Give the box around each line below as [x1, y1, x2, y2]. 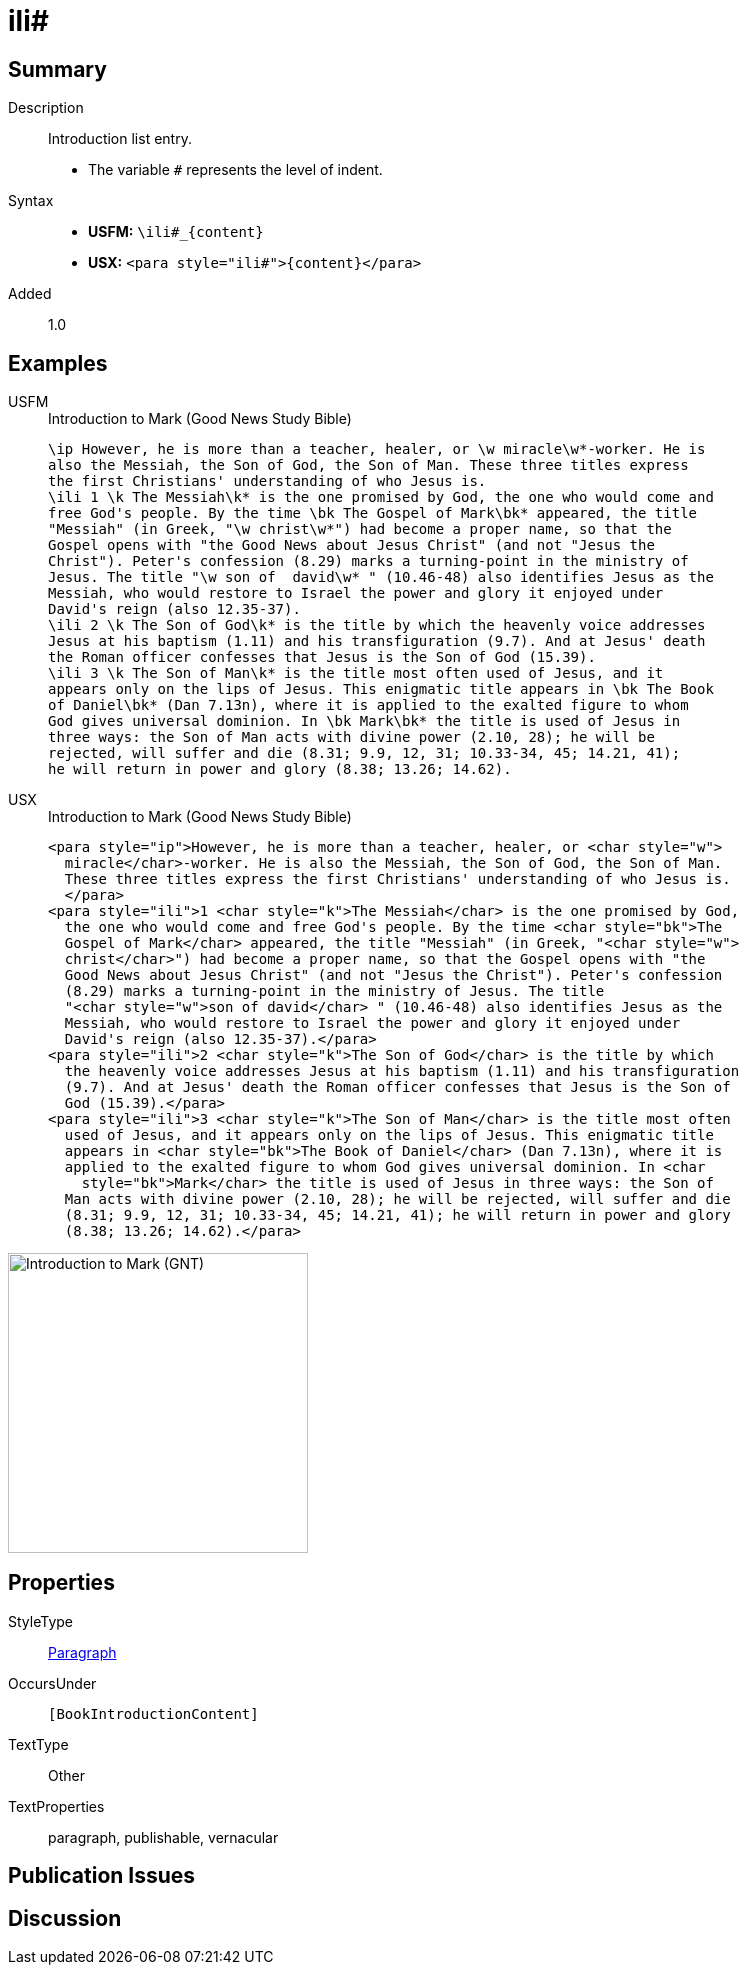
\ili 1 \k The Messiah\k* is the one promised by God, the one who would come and [48, 489, 714, 506]
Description [8, 99, 84, 117]
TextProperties [8, 1797, 105, 1815]
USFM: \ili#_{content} [88, 223, 264, 241]
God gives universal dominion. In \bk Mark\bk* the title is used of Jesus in [48, 713, 681, 730]
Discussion [8, 1905, 122, 1931]
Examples [8, 350, 108, 376]
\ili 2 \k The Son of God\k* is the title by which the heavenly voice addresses [48, 617, 706, 634]
